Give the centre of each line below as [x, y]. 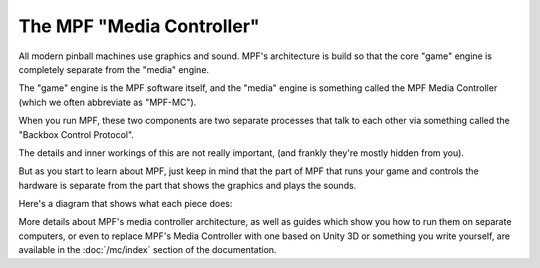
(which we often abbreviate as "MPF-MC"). [107, 102]
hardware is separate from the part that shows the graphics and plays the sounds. [187, 185]
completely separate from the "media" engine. [114, 69]
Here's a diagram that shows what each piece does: [125, 204]
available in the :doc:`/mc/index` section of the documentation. [147, 250]
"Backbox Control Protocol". [76, 134]
